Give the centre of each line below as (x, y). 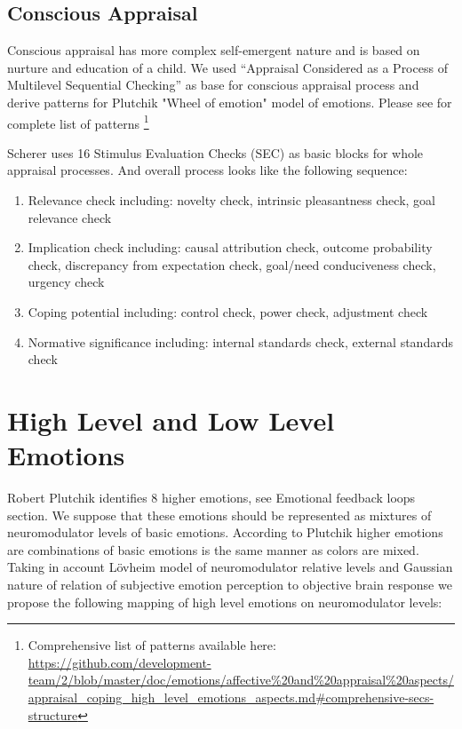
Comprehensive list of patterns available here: (152, 645)
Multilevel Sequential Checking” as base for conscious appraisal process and (213, 85)
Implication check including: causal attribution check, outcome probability (230, 247)
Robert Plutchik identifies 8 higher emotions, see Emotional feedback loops (211, 498)
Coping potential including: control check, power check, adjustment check (228, 311)
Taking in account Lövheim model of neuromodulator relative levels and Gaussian (230, 567)
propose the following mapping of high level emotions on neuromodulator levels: (225, 602)
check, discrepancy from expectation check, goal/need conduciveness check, (232, 264)
